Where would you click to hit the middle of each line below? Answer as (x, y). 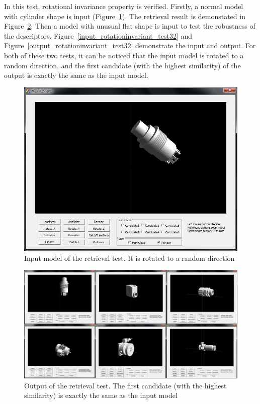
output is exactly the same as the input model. (76, 75)
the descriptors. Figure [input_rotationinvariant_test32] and (98, 35)
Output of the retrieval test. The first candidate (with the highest (125, 385)
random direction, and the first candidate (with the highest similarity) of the (122, 65)
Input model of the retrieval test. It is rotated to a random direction (129, 258)
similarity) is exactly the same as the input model (101, 395)
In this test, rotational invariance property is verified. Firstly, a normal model (124, 6)
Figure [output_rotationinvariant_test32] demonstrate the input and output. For (130, 45)
